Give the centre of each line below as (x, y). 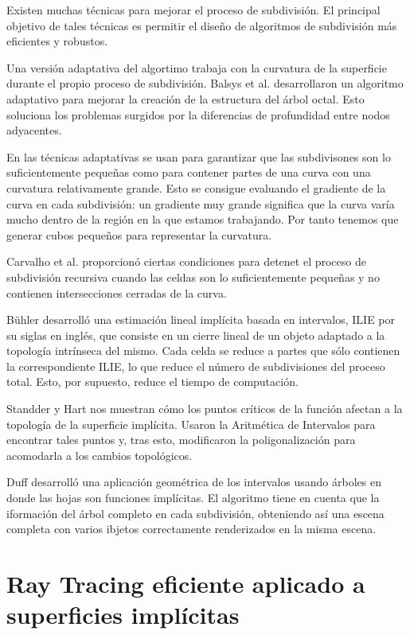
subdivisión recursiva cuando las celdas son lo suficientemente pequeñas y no (193, 277)
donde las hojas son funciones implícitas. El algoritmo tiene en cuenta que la (193, 498)
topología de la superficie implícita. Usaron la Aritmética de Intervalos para (191, 424)
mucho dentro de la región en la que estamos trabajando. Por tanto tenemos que (203, 219)
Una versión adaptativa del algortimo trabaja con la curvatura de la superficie (197, 67)
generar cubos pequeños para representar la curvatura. (139, 234)
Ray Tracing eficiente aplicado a (186, 583)
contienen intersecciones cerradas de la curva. (117, 292)
